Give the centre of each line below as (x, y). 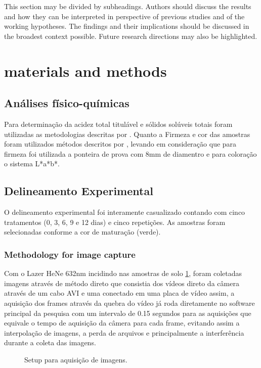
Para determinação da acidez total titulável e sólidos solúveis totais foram (118, 124)
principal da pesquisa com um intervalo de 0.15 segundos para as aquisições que (128, 313)
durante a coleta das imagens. (50, 342)
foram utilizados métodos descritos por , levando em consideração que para (120, 144)
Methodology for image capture (70, 254)
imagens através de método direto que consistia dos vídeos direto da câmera (122, 283)
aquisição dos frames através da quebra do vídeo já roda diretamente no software (129, 303)
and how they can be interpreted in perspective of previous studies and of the (124, 16)
